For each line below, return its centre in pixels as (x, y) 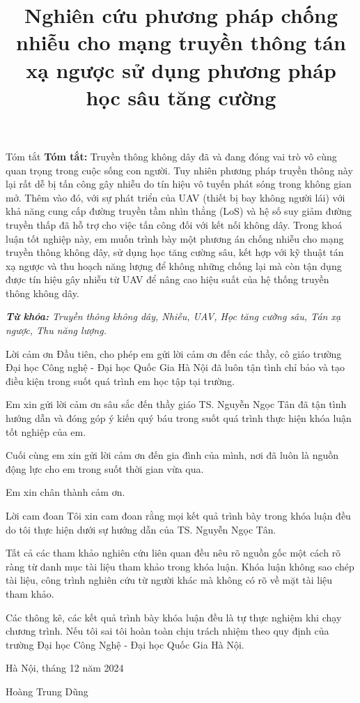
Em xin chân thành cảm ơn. (65, 492)
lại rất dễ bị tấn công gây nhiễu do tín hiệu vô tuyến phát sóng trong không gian (179, 184)
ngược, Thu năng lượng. (56, 330)
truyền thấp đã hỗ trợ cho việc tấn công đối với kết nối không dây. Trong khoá (174, 224)
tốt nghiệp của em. (46, 431)
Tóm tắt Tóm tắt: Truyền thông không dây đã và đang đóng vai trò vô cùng (171, 156)
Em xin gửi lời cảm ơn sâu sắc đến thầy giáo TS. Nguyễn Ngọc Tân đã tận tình (176, 404)
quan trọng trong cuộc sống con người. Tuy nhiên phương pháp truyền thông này (179, 170)
